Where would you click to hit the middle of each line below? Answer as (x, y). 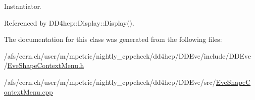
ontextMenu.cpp (28, 91)
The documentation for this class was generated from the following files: (113, 39)
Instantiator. (23, 6)
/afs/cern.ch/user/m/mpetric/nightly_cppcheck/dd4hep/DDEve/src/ (110, 82)
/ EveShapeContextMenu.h (44, 65)
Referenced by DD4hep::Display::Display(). (69, 22)
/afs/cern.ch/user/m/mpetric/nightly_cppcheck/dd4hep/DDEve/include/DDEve (127, 55)
